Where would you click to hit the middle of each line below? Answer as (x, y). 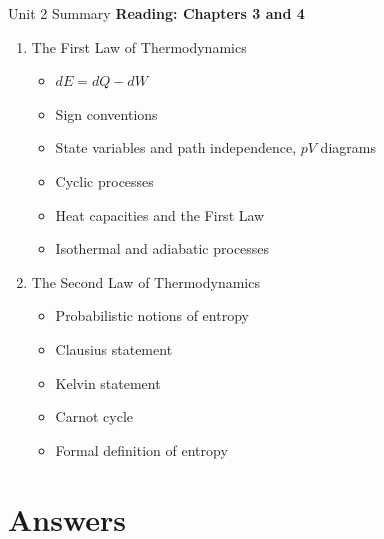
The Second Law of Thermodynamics (145, 281)
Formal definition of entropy (141, 449)
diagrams (348, 147)
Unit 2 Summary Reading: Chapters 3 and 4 (156, 13)
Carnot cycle (94, 416)
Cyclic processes (104, 180)
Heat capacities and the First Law (160, 214)
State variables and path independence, (176, 147)
